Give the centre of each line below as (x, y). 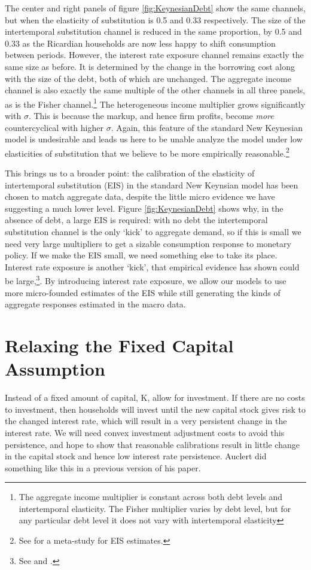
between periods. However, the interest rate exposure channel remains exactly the (154, 55)
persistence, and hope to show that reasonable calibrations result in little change (152, 444)
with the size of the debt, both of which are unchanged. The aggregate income (148, 78)
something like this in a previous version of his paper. (103, 467)
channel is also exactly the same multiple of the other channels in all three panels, (155, 90)
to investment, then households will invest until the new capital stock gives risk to (155, 409)
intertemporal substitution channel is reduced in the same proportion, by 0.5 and (153, 31)
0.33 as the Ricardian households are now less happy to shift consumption (140, 43)
